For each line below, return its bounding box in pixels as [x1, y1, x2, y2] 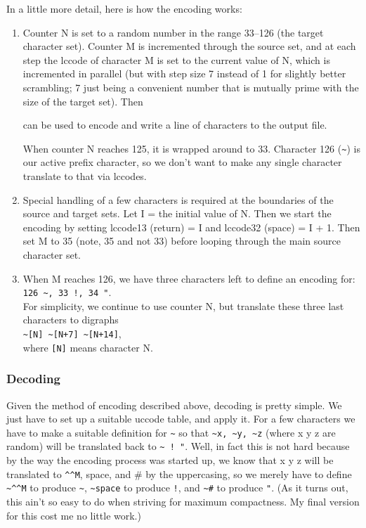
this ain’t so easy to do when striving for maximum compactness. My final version [6, 494, 360, 508]
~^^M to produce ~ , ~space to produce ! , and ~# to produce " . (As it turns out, [6, 480, 348, 495]
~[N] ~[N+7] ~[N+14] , [22, 326, 122, 340]
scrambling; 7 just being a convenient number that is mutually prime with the [22, 79, 359, 94]
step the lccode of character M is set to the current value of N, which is [22, 52, 330, 67]
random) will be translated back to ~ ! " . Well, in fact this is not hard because [6, 439, 350, 453]
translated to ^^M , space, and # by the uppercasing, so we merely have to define [6, 466, 352, 481]
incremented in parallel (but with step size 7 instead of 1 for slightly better [22, 66, 346, 81]
